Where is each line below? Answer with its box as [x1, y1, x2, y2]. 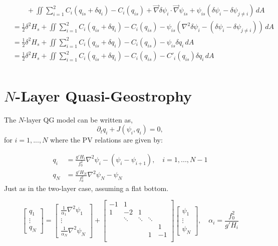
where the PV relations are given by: [50, 134, 163, 145]
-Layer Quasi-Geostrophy [15, 85, 192, 105]
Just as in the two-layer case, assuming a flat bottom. [4, 182, 169, 193]
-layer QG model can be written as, [24, 114, 133, 124]
